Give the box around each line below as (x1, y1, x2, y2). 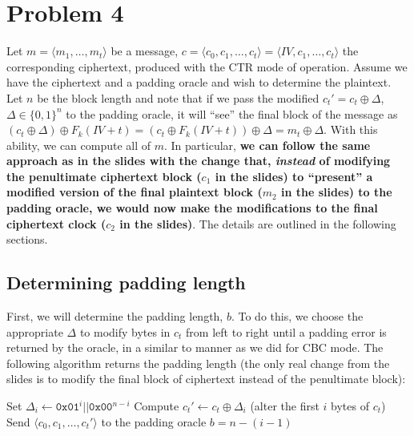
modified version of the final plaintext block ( (6, 184, 263, 200)
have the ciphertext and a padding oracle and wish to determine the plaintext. (6, 74, 392, 91)
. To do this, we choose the (231, 308, 364, 325)
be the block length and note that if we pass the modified (37, 89, 320, 106)
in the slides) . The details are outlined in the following (119, 215, 396, 232)
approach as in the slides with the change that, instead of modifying (6, 152, 391, 169)
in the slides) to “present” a (215, 168, 373, 184)
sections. (6, 231, 48, 248)
